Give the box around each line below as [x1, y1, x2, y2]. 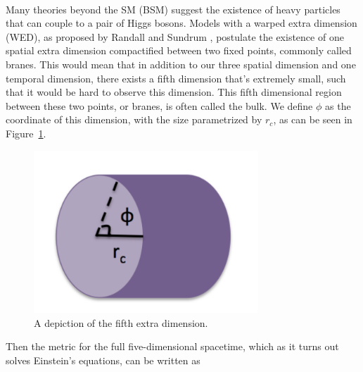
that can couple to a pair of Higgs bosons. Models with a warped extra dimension [6, 15, 357, 30]
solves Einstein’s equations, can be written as [6, 352, 200, 367]
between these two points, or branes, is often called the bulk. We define [6, 98, 313, 113]
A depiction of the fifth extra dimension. [34, 315, 208, 330]
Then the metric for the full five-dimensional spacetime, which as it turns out [6, 339, 339, 354]
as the [325, 98, 351, 113]
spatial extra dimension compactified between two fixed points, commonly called [6, 43, 352, 58]
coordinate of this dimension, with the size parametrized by [6, 112, 262, 127]
